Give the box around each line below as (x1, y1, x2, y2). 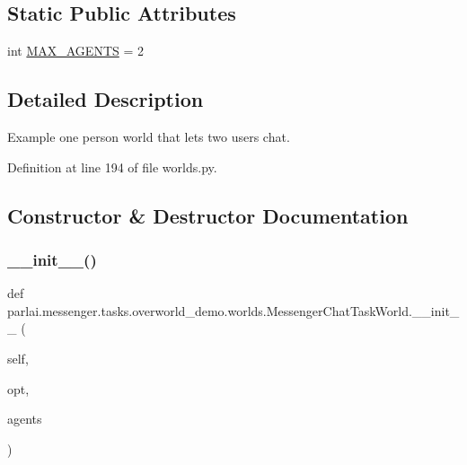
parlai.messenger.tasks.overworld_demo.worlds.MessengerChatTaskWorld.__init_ (7, 301, 460, 320)
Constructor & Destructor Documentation (7, 201, 409, 229)
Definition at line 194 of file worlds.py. (7, 157, 217, 176)
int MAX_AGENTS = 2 (7, 41, 144, 60)
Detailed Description (7, 85, 204, 113)
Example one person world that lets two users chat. (7, 127, 290, 145)
